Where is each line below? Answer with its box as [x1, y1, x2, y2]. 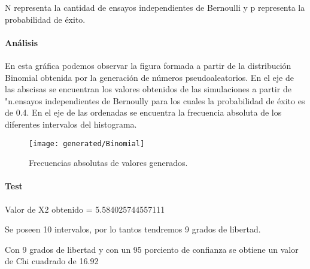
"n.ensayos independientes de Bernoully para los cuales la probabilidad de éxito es [5, 94, 305, 107]
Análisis [5, 36, 38, 49]
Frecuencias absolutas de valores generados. [29, 156, 188, 169]
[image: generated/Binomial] [29, 139, 145, 148]
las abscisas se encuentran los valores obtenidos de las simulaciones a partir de [5, 83, 291, 95]
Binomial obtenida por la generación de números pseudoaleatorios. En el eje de [5, 71, 294, 83]
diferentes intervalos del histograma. [5, 117, 137, 130]
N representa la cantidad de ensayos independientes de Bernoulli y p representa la [5, 1, 305, 13]
